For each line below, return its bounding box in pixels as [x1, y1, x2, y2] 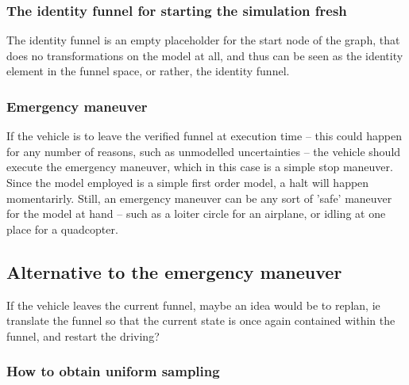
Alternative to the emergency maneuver [6, 259, 342, 284]
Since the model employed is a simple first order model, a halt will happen [6, 174, 369, 190]
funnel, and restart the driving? [6, 327, 160, 344]
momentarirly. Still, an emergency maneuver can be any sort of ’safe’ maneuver [6, 189, 392, 206]
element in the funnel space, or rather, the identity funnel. [6, 63, 290, 79]
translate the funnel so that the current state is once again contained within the [6, 312, 395, 329]
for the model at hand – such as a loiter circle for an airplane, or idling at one [6, 205, 386, 222]
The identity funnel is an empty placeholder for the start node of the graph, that [6, 32, 400, 48]
